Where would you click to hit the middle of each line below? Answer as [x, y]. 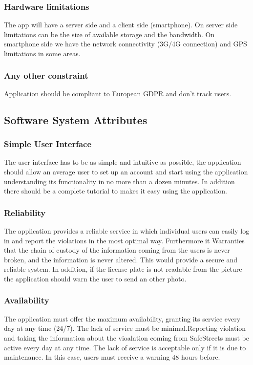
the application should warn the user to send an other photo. [95, 278]
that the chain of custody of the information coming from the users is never [117, 250]
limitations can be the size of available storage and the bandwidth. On [109, 34]
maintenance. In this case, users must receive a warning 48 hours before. [112, 357]
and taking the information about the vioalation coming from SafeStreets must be [126, 337]
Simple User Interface [48, 144]
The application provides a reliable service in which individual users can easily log [127, 231]
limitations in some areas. [42, 53]
